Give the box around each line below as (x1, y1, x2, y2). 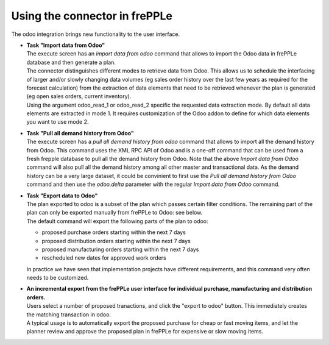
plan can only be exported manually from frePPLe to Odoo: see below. (26, 209, 203, 216)
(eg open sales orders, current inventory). (26, 93, 132, 100)
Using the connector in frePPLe (11, 9, 173, 23)
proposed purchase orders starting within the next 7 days (41, 229, 186, 236)
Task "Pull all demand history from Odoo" (26, 129, 134, 137)
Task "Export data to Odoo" (26, 192, 98, 199)
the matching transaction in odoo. (26, 311, 111, 318)
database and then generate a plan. (26, 59, 116, 66)
